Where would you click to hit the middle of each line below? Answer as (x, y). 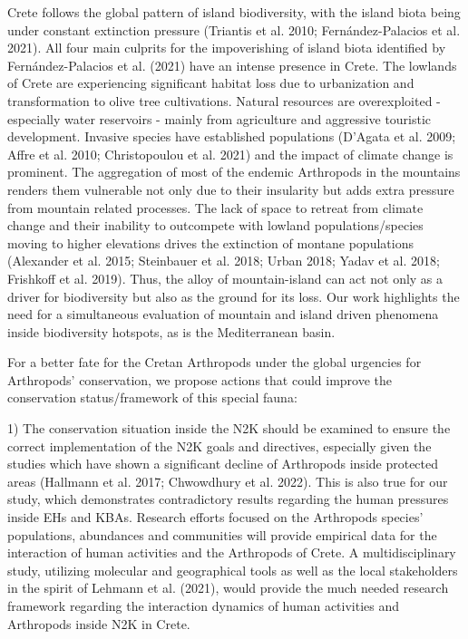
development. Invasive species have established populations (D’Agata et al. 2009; (232, 136)
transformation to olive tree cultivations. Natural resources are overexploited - (224, 100)
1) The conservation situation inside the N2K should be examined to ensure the (229, 428)
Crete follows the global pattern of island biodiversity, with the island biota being (234, 12)
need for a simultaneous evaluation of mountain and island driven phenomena (223, 314)
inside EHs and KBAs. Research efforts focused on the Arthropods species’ (215, 517)
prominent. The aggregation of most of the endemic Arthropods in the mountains (234, 172)
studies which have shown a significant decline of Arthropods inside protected (223, 464)
